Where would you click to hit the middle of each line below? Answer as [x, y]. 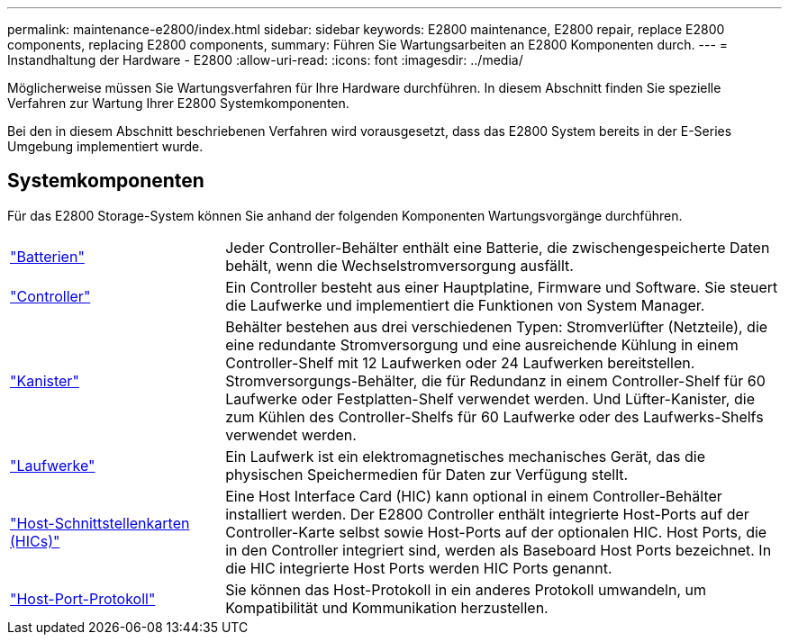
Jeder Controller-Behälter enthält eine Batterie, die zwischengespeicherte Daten [498, 247]
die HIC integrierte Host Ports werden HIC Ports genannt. [419, 568]
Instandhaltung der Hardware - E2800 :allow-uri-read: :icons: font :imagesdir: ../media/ [265, 60]
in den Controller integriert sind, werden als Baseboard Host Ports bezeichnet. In [499, 550]
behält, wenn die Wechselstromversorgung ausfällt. [399, 265]
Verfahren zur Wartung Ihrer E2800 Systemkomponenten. [178, 103]
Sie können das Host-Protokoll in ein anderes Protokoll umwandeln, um [466, 589]
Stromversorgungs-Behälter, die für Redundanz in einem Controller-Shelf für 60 [495, 380]
